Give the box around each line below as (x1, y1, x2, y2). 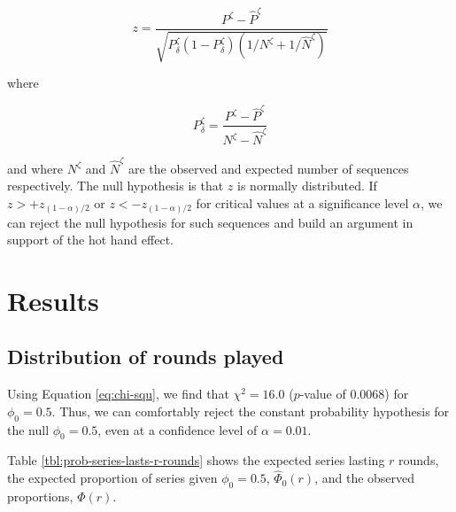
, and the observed (314, 469, 415, 487)
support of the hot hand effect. (7, 230, 174, 249)
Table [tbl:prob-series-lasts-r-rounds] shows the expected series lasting (7, 451, 385, 469)
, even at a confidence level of (97, 420, 258, 438)
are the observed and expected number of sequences (128, 159, 409, 177)
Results (7, 282, 99, 318)
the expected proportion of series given (7, 469, 218, 487)
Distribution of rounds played (7, 343, 284, 370)
